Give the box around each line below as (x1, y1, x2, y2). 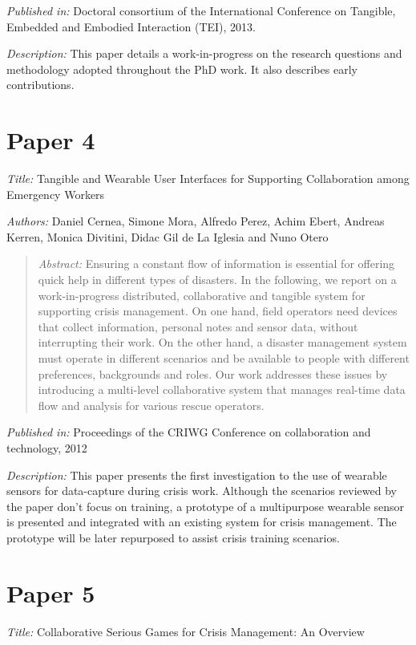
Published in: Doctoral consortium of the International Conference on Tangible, (6, 2, 396, 18)
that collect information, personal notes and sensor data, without (38, 318, 358, 335)
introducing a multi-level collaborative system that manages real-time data (38, 381, 406, 398)
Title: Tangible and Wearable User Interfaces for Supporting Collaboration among (6, 170, 410, 187)
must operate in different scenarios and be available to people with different (38, 350, 410, 367)
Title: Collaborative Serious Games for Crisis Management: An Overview (6, 623, 365, 639)
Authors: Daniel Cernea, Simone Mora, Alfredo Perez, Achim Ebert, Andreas (6, 213, 385, 229)
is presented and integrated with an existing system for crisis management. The (6, 513, 397, 530)
